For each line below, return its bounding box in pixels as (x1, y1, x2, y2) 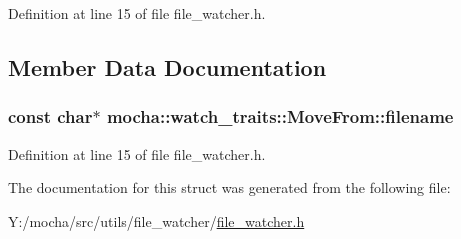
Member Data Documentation (8, 51, 327, 82)
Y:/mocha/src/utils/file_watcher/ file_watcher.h (8, 210, 305, 231)
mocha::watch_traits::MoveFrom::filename (106, 104, 454, 129)
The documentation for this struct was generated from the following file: (8, 177, 451, 198)
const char (8, 104, 93, 129)
